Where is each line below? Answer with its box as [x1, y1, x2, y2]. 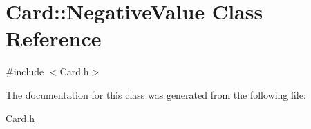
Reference [6, 24, 102, 52]
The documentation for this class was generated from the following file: [6, 87, 306, 101]
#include [6, 64, 44, 79]
